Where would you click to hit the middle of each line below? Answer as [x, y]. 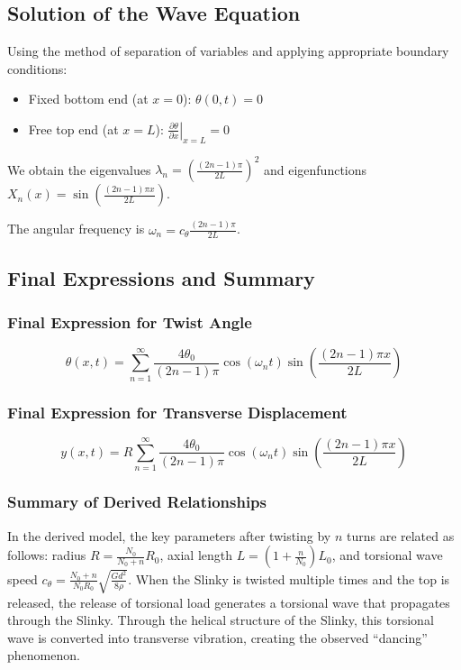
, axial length [196, 555]
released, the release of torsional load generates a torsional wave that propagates [229, 602]
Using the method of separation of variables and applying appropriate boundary [228, 51]
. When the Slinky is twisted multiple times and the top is [289, 578]
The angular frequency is [76, 229]
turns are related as [400, 535]
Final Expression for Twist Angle [130, 322]
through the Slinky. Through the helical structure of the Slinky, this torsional [221, 620]
